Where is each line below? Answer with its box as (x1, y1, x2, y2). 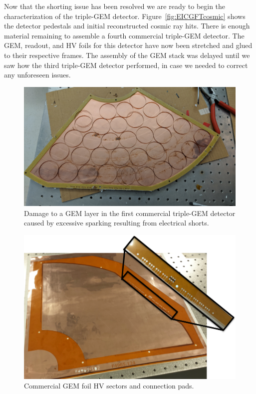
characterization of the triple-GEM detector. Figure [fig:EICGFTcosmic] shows (4, 10, 246, 21)
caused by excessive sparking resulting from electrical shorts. (24, 217, 209, 228)
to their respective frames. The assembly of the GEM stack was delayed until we (4, 49, 250, 60)
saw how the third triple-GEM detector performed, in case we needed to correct (4, 59, 248, 70)
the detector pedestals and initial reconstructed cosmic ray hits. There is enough (4, 20, 250, 31)
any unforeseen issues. (4, 69, 71, 80)
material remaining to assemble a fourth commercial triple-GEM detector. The (4, 30, 245, 40)
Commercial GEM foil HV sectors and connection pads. (24, 380, 194, 391)
